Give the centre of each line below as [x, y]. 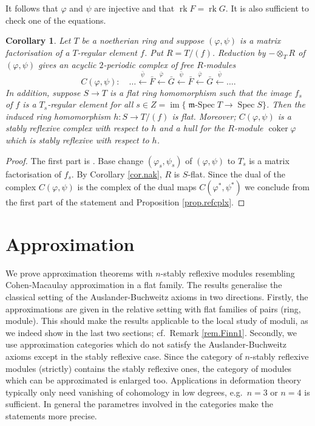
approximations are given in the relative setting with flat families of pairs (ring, [153, 308]
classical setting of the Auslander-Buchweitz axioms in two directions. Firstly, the [157, 297]
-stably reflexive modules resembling [228, 273]
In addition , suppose [43, 92]
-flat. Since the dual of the [237, 173]
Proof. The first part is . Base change [75, 160]
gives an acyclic [67, 64]
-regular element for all [90, 104]
